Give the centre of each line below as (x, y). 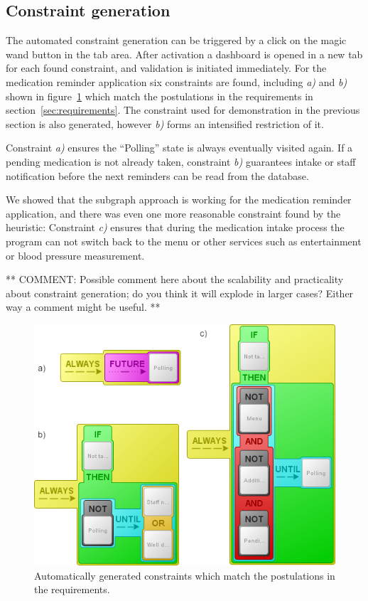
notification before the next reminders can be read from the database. (157, 175)
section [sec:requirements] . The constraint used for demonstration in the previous (183, 110)
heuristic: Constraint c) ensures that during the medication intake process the (175, 227)
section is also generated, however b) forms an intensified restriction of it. (165, 123)
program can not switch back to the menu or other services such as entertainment (184, 241)
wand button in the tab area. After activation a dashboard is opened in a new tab (184, 54)
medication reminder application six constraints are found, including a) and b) (177, 81)
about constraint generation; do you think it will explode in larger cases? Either (180, 293)
